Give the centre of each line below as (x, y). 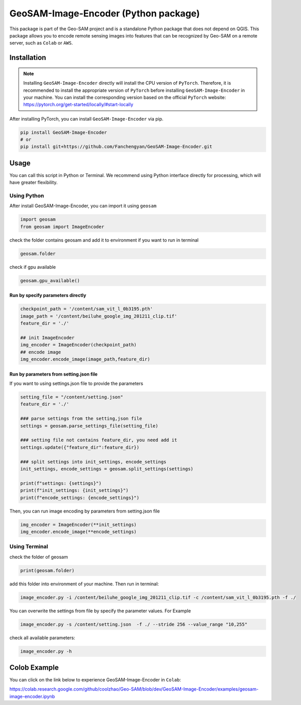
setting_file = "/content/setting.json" (72, 397)
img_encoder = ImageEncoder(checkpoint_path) (78, 345)
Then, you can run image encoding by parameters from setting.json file (85, 511)
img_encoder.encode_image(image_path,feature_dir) (85, 359)
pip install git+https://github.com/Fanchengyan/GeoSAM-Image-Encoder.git (116, 147)
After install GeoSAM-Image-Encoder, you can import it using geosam (83, 206)
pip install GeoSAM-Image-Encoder (64, 132)
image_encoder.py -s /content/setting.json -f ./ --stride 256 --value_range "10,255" (134, 624)
